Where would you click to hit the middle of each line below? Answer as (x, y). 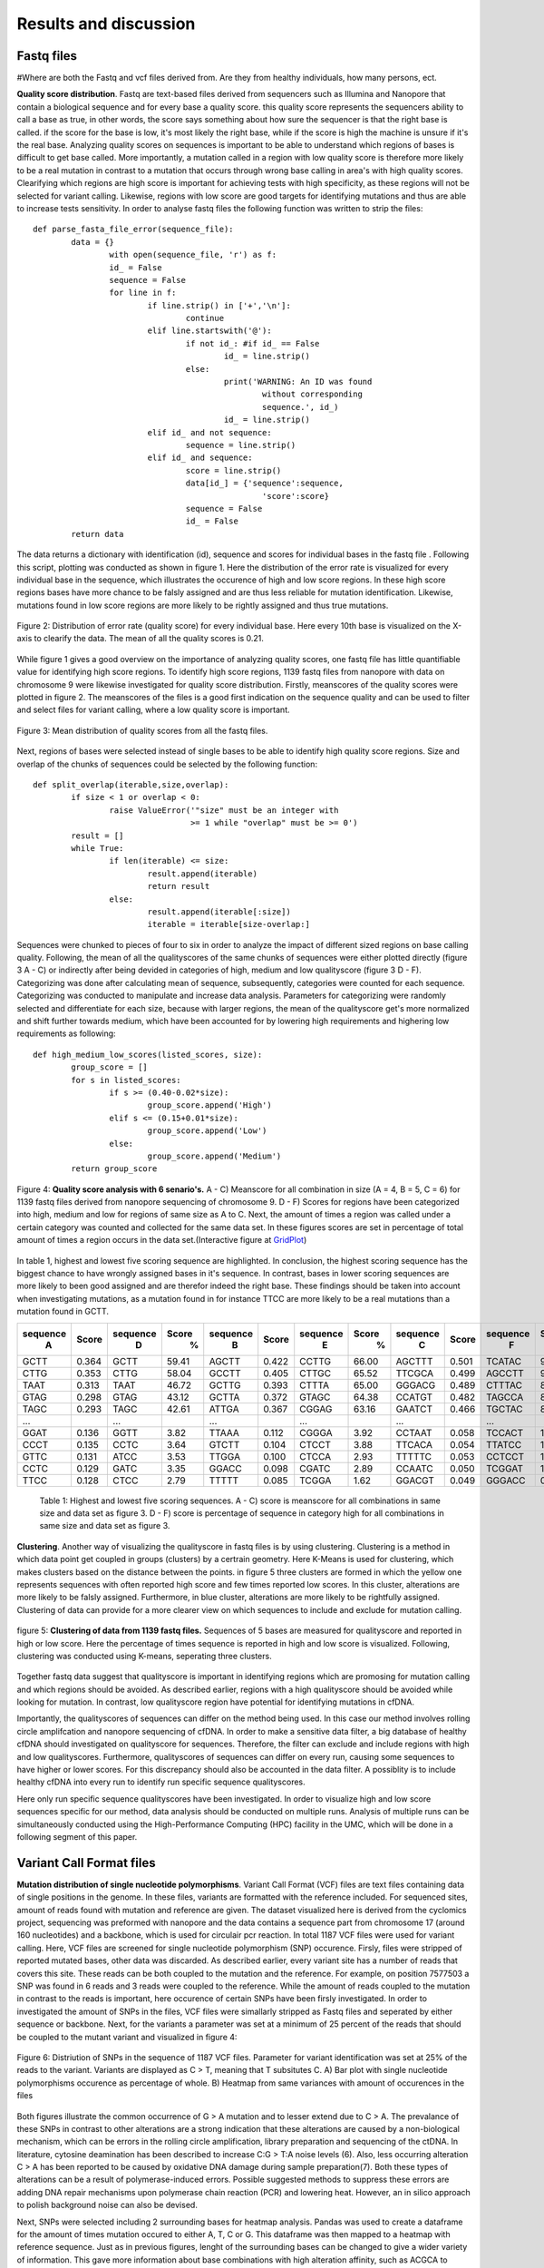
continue (205, 318)
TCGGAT (504, 1468)
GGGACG (416, 1385)
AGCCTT (505, 1373)
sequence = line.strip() (241, 445)
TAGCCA (505, 1397)
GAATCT (414, 1409)
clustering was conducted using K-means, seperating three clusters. (144, 1656)
